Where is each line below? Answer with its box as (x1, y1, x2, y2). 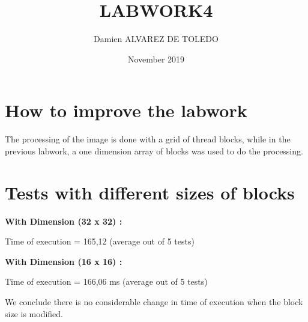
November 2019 (127, 52, 185, 65)
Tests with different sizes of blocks (5, 180, 295, 204)
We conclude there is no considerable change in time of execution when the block (5, 295, 303, 308)
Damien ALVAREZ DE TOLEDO (94, 32, 219, 45)
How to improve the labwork (5, 98, 247, 123)
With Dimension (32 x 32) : (5, 214, 122, 227)
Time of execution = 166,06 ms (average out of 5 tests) (5, 275, 208, 288)
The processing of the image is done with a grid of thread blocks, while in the (5, 133, 291, 145)
